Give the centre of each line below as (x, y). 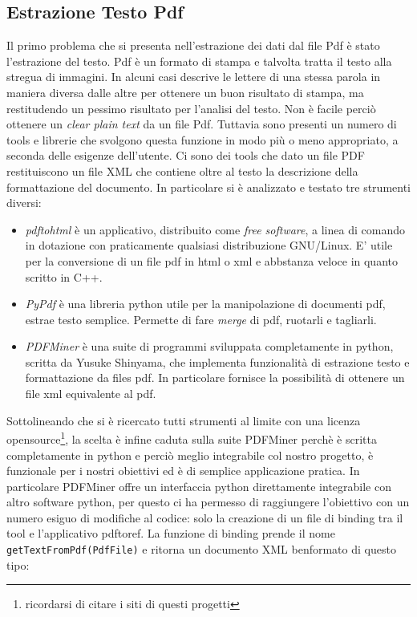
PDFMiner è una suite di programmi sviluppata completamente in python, (209, 346)
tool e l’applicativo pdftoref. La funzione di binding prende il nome (171, 533)
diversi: (24, 203)
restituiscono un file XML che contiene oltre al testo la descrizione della (182, 170)
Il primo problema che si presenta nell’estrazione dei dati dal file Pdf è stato (193, 45)
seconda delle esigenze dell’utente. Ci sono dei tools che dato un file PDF (186, 155)
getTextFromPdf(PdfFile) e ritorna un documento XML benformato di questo (201, 549)
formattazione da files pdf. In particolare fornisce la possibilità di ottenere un (215, 378)
